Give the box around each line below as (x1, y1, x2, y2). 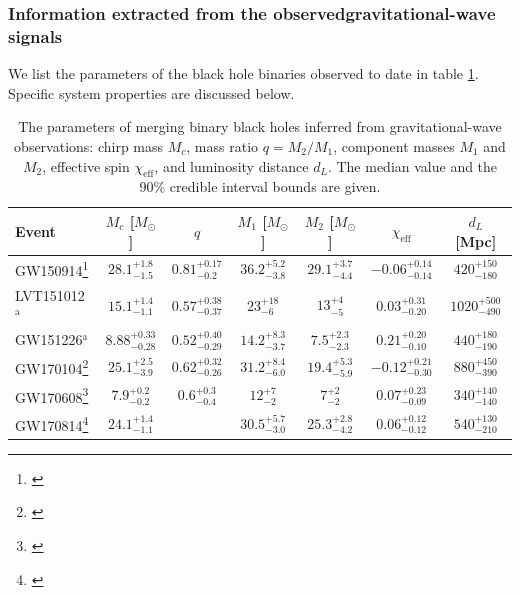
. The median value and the (327, 155, 498, 176)
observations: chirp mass (14, 135, 164, 156)
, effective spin (42, 155, 130, 176)
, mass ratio (186, 135, 259, 156)
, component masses (333, 135, 455, 156)
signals (8, 23, 63, 48)
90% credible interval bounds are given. (139, 176, 381, 197)
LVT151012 (15, 284, 85, 305)
